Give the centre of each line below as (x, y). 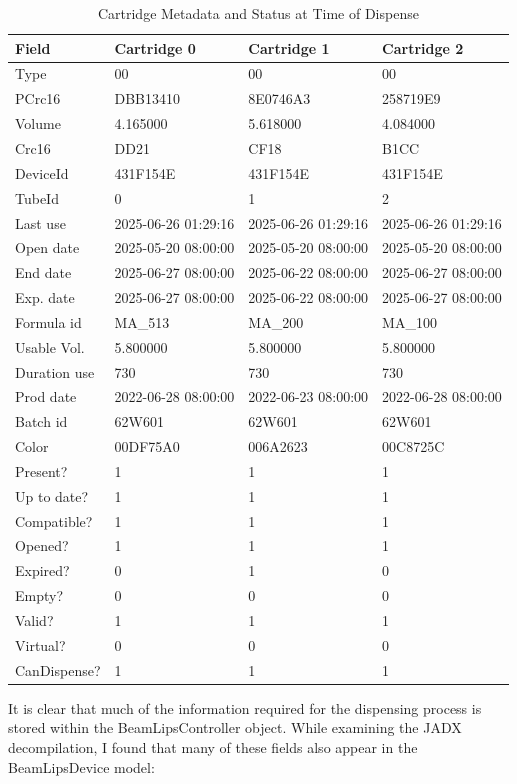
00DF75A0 (147, 446)
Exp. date (45, 297)
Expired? (42, 570)
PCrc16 (38, 98)
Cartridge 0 (155, 47)
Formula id (48, 321)
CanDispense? (58, 669)
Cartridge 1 (289, 47)
